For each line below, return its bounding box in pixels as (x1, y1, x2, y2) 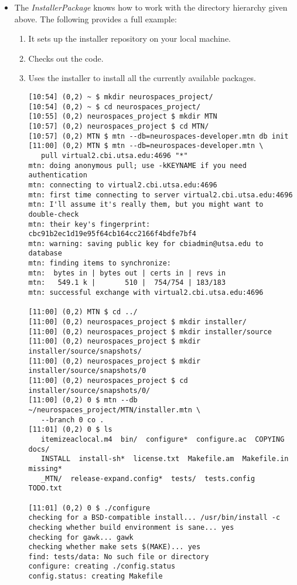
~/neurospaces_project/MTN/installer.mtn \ (28, 405, 201, 414)
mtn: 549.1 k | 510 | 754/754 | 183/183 (28, 278, 226, 287)
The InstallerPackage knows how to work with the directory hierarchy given (14, 1, 288, 13)
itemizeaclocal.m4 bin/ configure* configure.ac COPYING (41, 435, 285, 443)
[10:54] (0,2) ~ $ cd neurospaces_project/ (28, 102, 201, 111)
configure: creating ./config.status (28, 562, 176, 571)
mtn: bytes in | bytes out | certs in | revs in (28, 268, 226, 277)
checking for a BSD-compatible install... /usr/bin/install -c (28, 513, 281, 522)
